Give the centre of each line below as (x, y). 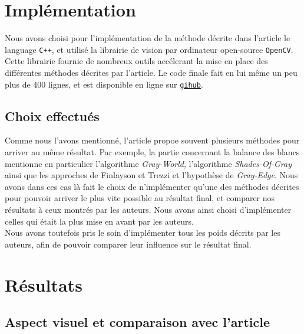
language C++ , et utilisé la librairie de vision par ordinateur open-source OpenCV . (149, 49)
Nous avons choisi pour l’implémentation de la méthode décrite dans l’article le (148, 38)
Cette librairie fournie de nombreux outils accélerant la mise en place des (136, 61)
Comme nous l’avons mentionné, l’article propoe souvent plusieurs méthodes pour (152, 140)
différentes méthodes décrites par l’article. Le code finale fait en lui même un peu (151, 72)
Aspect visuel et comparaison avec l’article (138, 322)
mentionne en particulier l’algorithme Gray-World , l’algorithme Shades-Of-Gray (148, 163)
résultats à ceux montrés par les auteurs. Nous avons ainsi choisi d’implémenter (148, 209)
